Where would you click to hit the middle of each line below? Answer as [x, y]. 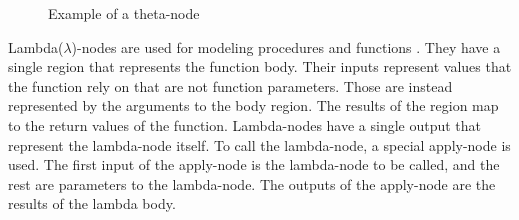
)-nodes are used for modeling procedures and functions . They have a [286, 46]
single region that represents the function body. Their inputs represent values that [260, 66]
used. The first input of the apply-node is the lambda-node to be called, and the [254, 164]
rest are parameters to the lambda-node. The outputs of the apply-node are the [252, 183]
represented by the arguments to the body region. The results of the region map [253, 105]
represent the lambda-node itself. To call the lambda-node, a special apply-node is [259, 144]
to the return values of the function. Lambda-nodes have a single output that [245, 124]
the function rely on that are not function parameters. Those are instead [230, 85]
